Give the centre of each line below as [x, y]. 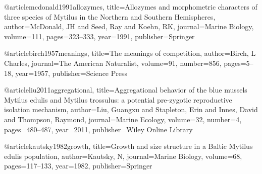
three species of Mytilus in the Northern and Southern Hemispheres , [110, 16]
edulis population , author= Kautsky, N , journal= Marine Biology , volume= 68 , [123, 156]
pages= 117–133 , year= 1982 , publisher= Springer [78, 166]
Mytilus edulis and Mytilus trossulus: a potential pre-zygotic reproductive [118, 99]
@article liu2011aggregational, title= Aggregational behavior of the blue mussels [126, 90]
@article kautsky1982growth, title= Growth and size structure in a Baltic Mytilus [128, 146]
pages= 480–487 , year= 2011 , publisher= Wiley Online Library [98, 129]
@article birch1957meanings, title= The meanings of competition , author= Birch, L [130, 53]
